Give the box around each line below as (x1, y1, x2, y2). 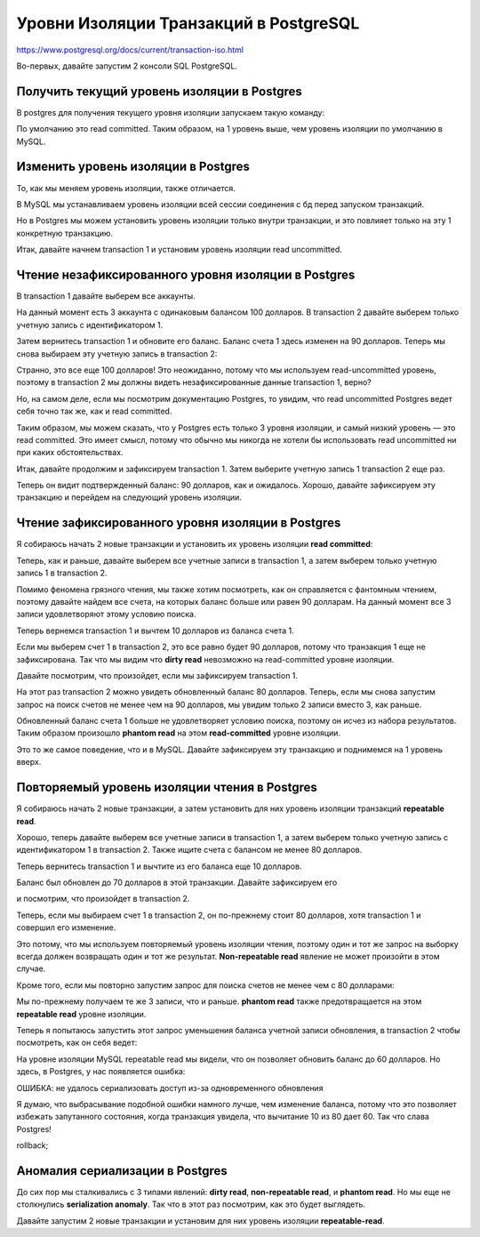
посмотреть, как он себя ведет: (16, 1037, 138, 1048)
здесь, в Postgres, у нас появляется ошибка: (16, 1066, 186, 1077)
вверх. (16, 757, 42, 767)
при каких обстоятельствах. (16, 447, 124, 458)
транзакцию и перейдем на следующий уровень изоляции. (16, 492, 242, 502)
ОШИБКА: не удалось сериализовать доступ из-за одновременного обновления (16, 1082, 324, 1093)
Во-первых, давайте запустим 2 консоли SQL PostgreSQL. (16, 60, 237, 71)
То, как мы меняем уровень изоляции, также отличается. (16, 182, 236, 193)
